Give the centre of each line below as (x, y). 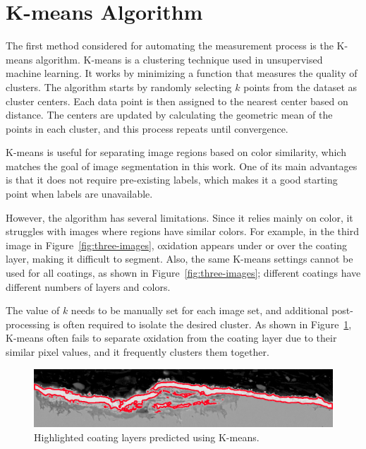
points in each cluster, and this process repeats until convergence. (147, 128)
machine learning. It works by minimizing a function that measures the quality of (182, 73)
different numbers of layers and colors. (88, 286)
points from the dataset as (300, 86)
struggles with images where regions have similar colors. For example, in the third (183, 231)
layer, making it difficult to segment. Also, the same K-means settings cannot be (179, 259)
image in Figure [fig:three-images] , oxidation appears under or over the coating (177, 245)
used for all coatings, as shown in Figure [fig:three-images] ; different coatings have (183, 273)
